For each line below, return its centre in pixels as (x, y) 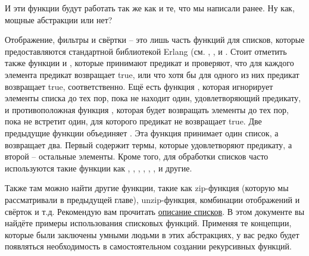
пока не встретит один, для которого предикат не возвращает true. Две (133, 121)
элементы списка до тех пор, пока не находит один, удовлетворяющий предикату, (153, 98)
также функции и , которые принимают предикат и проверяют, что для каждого (149, 63)
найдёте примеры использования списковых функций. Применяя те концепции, (148, 223)
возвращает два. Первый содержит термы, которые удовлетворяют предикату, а (149, 144)
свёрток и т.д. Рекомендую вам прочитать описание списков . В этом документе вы (155, 211)
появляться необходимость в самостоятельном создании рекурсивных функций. (148, 246)
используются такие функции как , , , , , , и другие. (99, 168)
